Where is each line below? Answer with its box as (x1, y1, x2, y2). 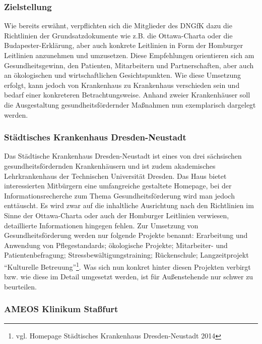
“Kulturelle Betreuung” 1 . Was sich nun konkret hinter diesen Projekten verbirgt (4, 260, 251, 272)
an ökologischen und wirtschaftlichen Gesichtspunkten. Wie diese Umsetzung (4, 70, 241, 80)
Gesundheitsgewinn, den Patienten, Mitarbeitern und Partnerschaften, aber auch (4, 60, 254, 70)
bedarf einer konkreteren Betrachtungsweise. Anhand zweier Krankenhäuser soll (4, 89, 250, 100)
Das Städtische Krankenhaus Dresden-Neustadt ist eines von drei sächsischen (4, 151, 242, 161)
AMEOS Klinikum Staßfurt (4, 303, 118, 315)
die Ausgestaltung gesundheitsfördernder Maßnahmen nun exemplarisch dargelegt (4, 99, 256, 110)
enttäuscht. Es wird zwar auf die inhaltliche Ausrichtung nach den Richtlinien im (4, 200, 254, 211)
